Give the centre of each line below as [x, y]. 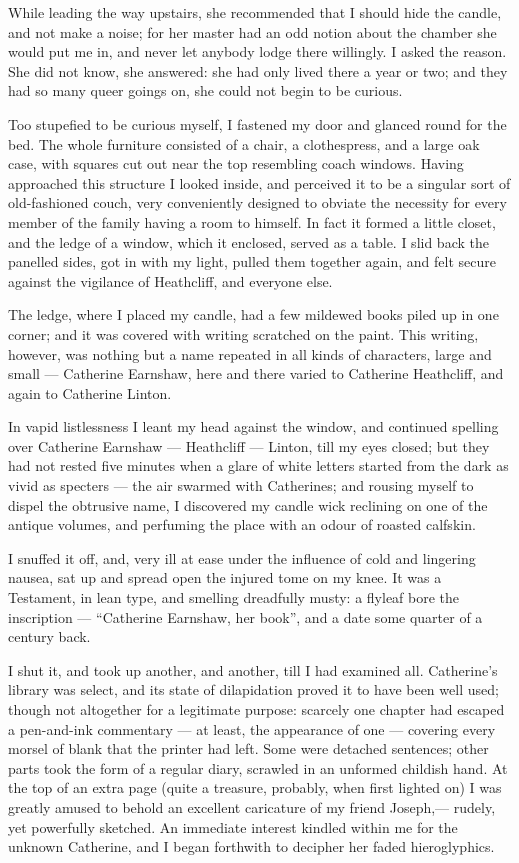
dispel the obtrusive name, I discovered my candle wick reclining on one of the [248, 504]
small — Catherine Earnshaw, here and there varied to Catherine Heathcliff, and [256, 373]
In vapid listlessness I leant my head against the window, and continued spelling [253, 426]
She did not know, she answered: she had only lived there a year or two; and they [258, 70]
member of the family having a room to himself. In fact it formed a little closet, [252, 221]
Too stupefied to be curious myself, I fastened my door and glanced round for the [257, 123]
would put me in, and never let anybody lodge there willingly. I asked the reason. [257, 51]
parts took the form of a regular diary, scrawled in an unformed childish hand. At [258, 767]
